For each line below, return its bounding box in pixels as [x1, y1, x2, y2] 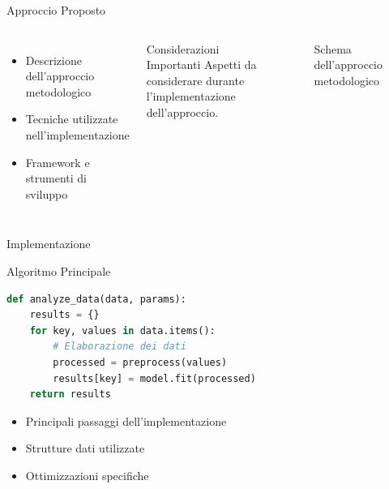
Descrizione [25, 51, 82, 68]
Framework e [25, 153, 90, 170]
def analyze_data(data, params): [6, 293, 186, 305]
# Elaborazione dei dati [53, 341, 186, 353]
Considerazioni [146, 40, 220, 57]
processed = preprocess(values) [53, 356, 228, 368]
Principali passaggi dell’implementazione [25, 412, 227, 429]
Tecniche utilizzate [25, 110, 118, 127]
